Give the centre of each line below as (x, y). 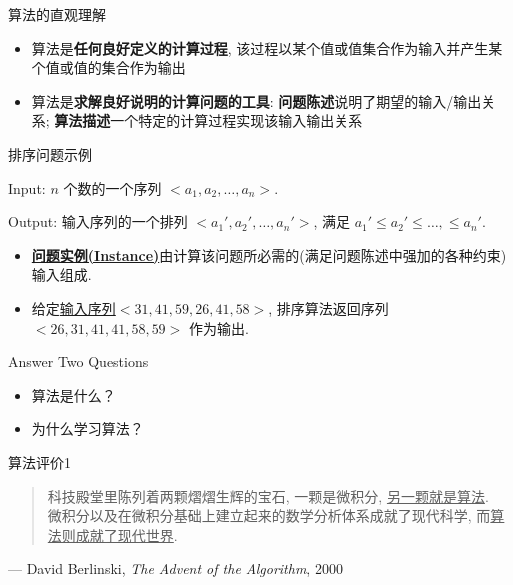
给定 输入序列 (73, 307)
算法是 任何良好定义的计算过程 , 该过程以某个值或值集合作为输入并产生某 (267, 47)
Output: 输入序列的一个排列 (98, 221)
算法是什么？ (73, 394)
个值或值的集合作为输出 (108, 67)
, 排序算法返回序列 (328, 307)
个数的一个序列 (112, 187)
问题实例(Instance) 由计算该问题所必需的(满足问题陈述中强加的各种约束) (269, 254)
